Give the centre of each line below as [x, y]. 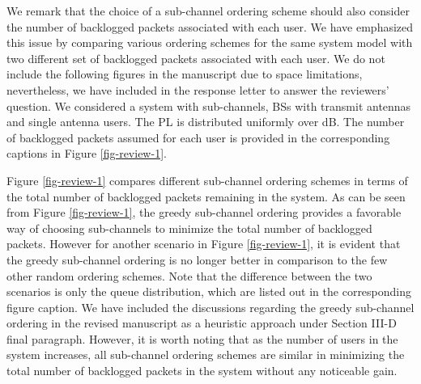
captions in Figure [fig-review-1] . [87, 153]
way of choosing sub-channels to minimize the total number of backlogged [189, 228]
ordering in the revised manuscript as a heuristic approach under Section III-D [202, 323]
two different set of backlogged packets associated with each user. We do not [196, 58]
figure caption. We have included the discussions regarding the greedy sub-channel [210, 307]
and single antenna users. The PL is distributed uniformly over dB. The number [206, 122]
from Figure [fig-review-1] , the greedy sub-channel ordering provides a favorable [204, 212]
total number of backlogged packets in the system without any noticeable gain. [202, 371]
